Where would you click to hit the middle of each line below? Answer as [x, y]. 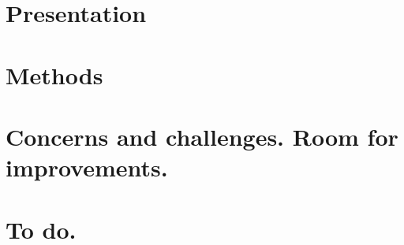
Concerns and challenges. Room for [202, 136]
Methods [54, 74]
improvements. [87, 167]
